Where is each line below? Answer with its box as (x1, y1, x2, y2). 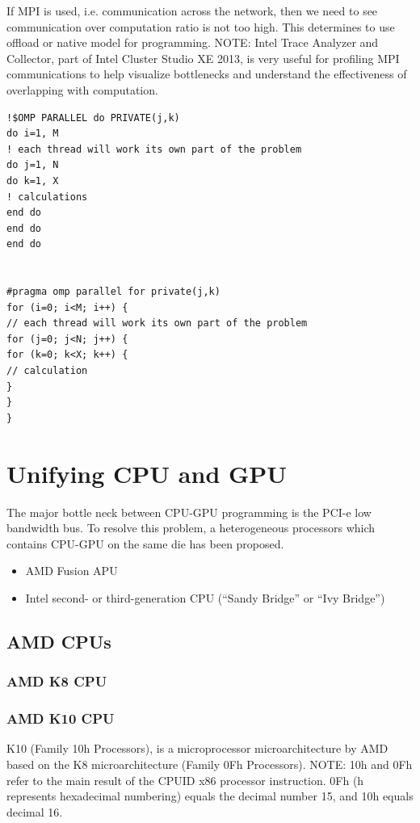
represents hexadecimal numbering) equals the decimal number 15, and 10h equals (6, 787, 414, 804)
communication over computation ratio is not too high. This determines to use (6, 18, 395, 35)
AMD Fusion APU (25, 562, 118, 579)
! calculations (6, 191, 88, 203)
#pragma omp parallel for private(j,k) (6, 286, 220, 298)
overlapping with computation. (6, 81, 158, 98)
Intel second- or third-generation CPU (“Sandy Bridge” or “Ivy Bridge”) (25, 589, 385, 606)
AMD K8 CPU (6, 671, 107, 691)
